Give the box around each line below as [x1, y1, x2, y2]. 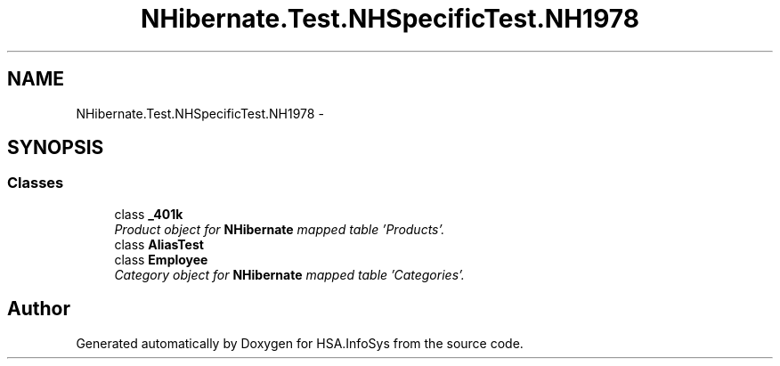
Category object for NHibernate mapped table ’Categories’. [114, 266, 465, 282]
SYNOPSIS [7, 136, 104, 159]
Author [7, 297, 70, 321]
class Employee [114, 251, 208, 267]
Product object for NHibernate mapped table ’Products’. [114, 221, 445, 237]
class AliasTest [114, 236, 204, 252]
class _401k [114, 206, 183, 222]
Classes [7, 174, 64, 192]
